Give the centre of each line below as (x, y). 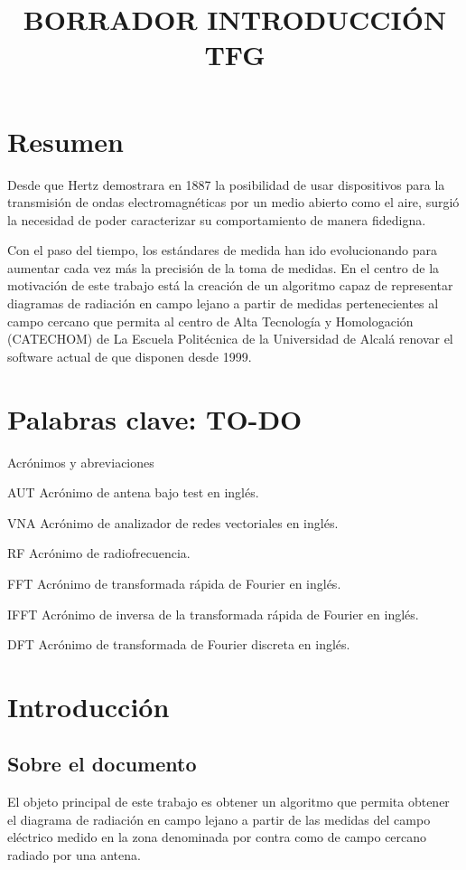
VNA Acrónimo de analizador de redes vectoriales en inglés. (173, 522)
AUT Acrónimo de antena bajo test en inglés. (133, 492)
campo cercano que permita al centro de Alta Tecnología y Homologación (210, 321)
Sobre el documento (102, 764)
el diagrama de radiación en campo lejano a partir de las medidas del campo (219, 819)
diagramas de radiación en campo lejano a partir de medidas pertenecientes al (223, 303)
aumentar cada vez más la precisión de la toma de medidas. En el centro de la (224, 267)
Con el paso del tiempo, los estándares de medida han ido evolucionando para (222, 250)
